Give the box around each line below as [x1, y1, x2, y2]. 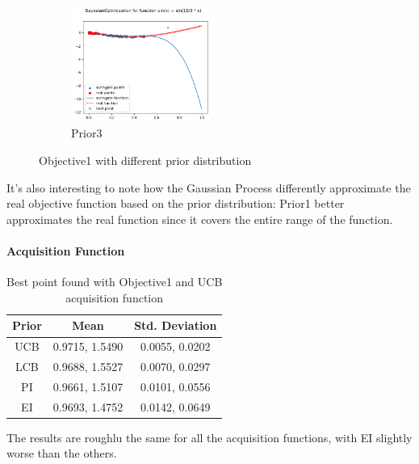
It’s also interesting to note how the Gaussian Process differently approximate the [6, 179, 411, 196]
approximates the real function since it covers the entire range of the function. [6, 210, 393, 227]
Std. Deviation [134, 317, 217, 334]
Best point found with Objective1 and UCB [6, 273, 223, 290]
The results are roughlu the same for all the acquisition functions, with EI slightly [6, 428, 413, 445]
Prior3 [71, 124, 103, 141]
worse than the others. [6, 445, 117, 462]
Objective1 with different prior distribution [39, 152, 252, 169]
